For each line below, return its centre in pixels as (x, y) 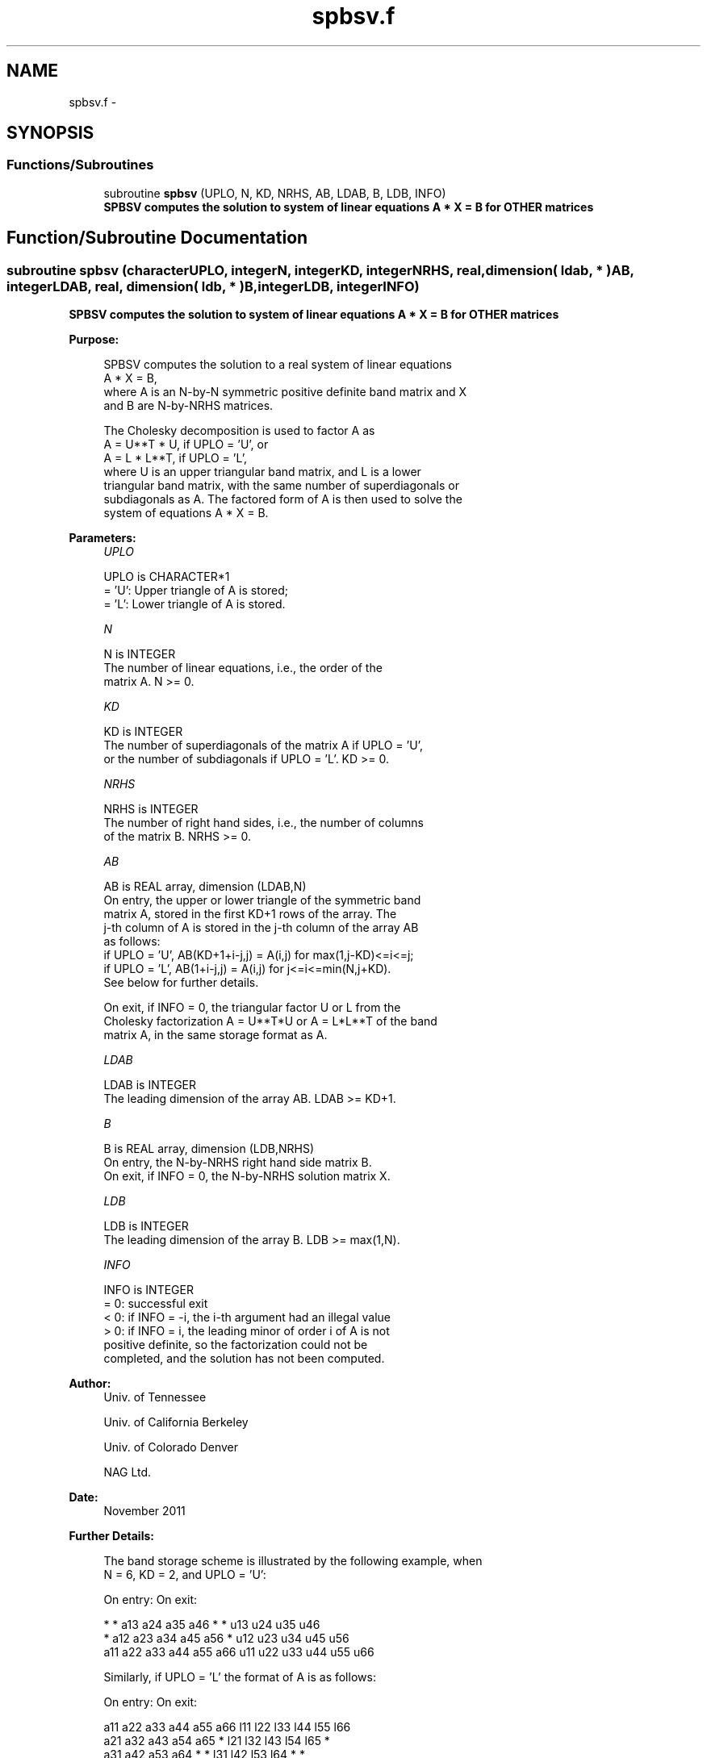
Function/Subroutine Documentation (157, 238)
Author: (90, 1384)
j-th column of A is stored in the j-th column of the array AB (261, 928)
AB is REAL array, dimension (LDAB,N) (205, 887)
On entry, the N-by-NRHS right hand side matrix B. (238, 1163)
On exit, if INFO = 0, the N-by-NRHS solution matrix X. (247, 1176)
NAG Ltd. (128, 1472)
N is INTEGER (140, 654)
